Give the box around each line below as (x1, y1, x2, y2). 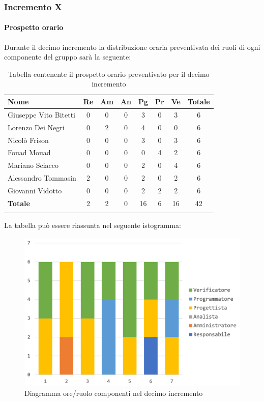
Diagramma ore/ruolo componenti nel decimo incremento (24, 388, 203, 398)
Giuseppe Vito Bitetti (8, 109, 75, 120)
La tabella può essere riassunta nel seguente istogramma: (4, 220, 182, 231)
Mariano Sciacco (8, 160, 58, 170)
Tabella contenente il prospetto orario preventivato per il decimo (8, 68, 210, 79)
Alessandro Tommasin (8, 173, 76, 183)
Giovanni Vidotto (8, 185, 62, 195)
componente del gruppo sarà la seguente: (4, 51, 131, 62)
